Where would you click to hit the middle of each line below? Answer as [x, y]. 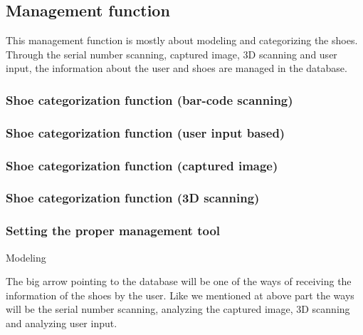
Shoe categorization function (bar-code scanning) [149, 99]
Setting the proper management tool [113, 231]
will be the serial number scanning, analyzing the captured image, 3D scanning [178, 309]
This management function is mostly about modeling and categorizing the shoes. [182, 40]
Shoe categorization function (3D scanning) [133, 198]
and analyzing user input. [62, 323]
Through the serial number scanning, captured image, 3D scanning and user [172, 54]
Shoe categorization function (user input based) [146, 132]
